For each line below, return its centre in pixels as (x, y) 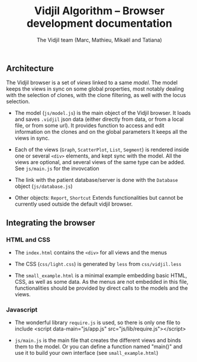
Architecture (30, 68)
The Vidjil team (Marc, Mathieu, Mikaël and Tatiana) (99, 40)
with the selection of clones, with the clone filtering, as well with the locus (96, 95)
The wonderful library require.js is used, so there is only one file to (97, 323)
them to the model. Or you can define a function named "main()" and (98, 347)
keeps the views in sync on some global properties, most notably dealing (95, 89)
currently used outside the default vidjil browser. (74, 204)
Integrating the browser (51, 222)
